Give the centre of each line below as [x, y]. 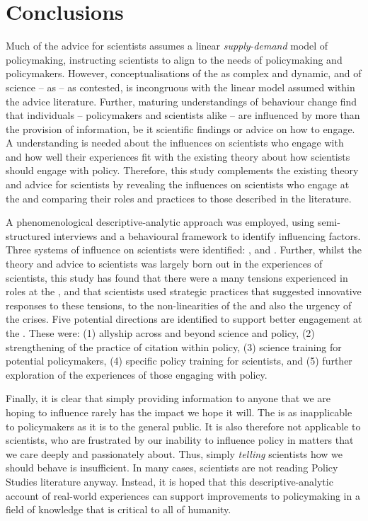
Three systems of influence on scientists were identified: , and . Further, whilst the [184, 250]
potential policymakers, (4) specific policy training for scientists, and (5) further [179, 361]
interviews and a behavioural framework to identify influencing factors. [207, 235]
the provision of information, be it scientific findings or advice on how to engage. [180, 128]
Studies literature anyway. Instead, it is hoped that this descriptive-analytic [169, 481]
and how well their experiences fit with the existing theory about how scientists [178, 156]
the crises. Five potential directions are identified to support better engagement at [184, 319]
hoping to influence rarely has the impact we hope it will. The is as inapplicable [179, 412]
